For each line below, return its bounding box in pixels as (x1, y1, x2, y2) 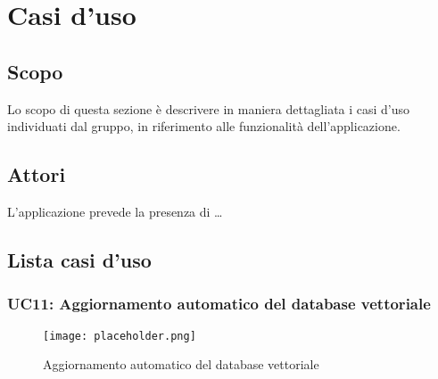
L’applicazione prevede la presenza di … (7, 202, 223, 220)
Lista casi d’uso (7, 245, 152, 273)
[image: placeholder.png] (43, 329, 196, 342)
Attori (7, 161, 66, 188)
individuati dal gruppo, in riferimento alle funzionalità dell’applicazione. (7, 117, 401, 136)
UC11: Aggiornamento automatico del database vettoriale (7, 292, 431, 315)
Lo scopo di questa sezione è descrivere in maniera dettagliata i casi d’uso (7, 99, 410, 118)
